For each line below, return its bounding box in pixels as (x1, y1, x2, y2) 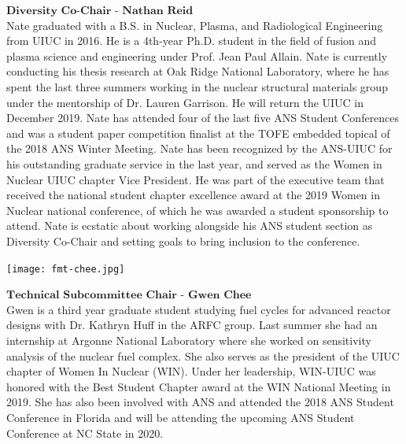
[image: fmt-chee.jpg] (6, 263, 125, 275)
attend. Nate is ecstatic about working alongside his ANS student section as (6, 217, 373, 234)
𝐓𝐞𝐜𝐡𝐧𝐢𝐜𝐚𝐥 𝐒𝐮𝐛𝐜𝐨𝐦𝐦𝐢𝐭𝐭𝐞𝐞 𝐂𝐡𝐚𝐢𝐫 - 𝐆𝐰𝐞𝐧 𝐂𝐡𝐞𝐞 (6, 290, 252, 302)
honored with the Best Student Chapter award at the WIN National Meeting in (6, 378, 391, 394)
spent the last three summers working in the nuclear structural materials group (6, 78, 388, 94)
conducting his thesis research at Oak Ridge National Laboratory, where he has (6, 63, 389, 80)
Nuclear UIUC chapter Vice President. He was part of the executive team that (6, 171, 385, 187)
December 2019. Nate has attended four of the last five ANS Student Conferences (6, 109, 400, 126)
